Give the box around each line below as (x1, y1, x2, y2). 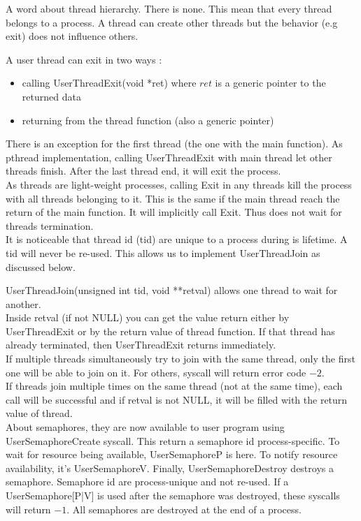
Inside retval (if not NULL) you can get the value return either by (6, 310, 290, 325)
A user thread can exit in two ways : (6, 52, 162, 66)
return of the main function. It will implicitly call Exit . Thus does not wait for (6, 205, 342, 219)
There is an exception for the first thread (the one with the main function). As (6, 136, 343, 151)
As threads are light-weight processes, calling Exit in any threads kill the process (6, 177, 352, 191)
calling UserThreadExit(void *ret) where (22, 75, 197, 90)
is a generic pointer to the (215, 75, 326, 90)
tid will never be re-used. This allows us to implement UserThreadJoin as (6, 245, 320, 260)
